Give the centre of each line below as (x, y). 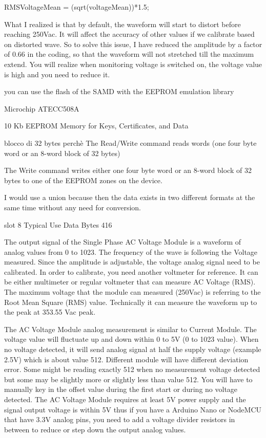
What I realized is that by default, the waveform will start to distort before (122, 24)
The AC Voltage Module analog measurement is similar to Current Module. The (130, 329)
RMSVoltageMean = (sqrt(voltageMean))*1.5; (77, 7)
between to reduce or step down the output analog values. (95, 429)
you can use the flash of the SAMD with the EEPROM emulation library (119, 91)
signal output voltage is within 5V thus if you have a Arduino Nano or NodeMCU (133, 409)
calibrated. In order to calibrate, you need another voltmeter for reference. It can (131, 271)
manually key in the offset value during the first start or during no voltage (121, 389)
